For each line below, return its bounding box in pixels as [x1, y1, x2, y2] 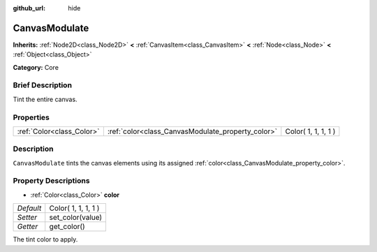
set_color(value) [49, 213, 103, 223]
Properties [13, 112, 50, 122]
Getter [17, 222, 38, 232]
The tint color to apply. [13, 235, 78, 244]
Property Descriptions [13, 176, 90, 186]
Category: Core [13, 63, 59, 71]
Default [17, 203, 42, 213]
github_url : [13, 4, 45, 12]
